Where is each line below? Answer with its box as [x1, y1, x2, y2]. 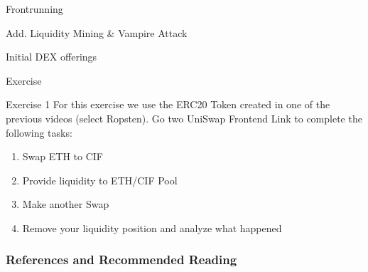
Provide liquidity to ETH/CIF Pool [22, 172, 178, 187]
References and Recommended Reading [6, 251, 237, 268]
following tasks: [6, 125, 72, 140]
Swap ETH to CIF [22, 149, 103, 164]
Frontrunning [6, 1, 63, 16]
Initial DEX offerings [6, 49, 97, 64]
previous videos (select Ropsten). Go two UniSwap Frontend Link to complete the [6, 110, 362, 125]
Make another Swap [22, 197, 109, 211]
